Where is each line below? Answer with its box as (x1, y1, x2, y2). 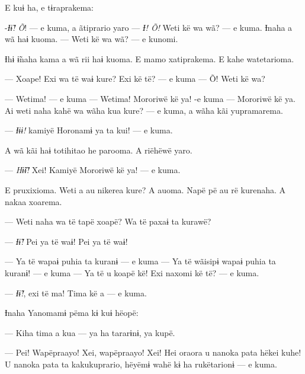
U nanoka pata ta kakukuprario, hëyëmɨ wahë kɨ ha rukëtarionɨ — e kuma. (5, 357, 277, 370)
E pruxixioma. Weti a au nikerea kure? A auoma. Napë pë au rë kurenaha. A (5, 183, 286, 196)
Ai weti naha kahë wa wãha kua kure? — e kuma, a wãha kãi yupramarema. (5, 104, 283, 116)
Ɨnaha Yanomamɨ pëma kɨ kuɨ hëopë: (5, 306, 139, 319)
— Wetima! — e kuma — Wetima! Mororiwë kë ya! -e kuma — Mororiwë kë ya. (5, 92, 296, 104)
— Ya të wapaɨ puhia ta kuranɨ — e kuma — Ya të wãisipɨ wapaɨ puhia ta (5, 255, 276, 267)
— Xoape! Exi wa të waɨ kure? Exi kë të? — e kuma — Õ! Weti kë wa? (5, 72, 265, 85)
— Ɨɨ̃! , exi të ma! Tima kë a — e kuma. (5, 286, 147, 299)
